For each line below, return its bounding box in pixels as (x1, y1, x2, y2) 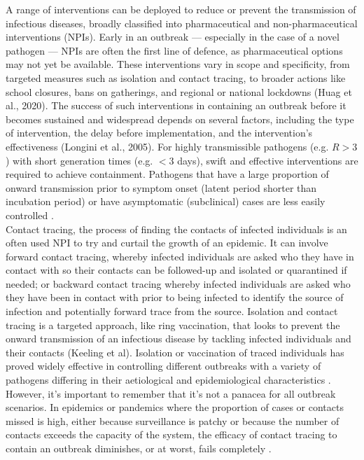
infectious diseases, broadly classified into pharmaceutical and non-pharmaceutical (6, 15, 358, 30)
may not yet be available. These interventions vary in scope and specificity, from (6, 57, 350, 71)
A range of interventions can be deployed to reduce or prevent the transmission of (6, 2, 356, 16)
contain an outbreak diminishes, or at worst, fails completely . (6, 441, 272, 455)
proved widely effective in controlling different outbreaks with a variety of (6, 358, 321, 373)
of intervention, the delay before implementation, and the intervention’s (6, 125, 313, 140)
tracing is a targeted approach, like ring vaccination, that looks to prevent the (6, 317, 340, 332)
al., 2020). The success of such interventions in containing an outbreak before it (6, 98, 346, 113)
